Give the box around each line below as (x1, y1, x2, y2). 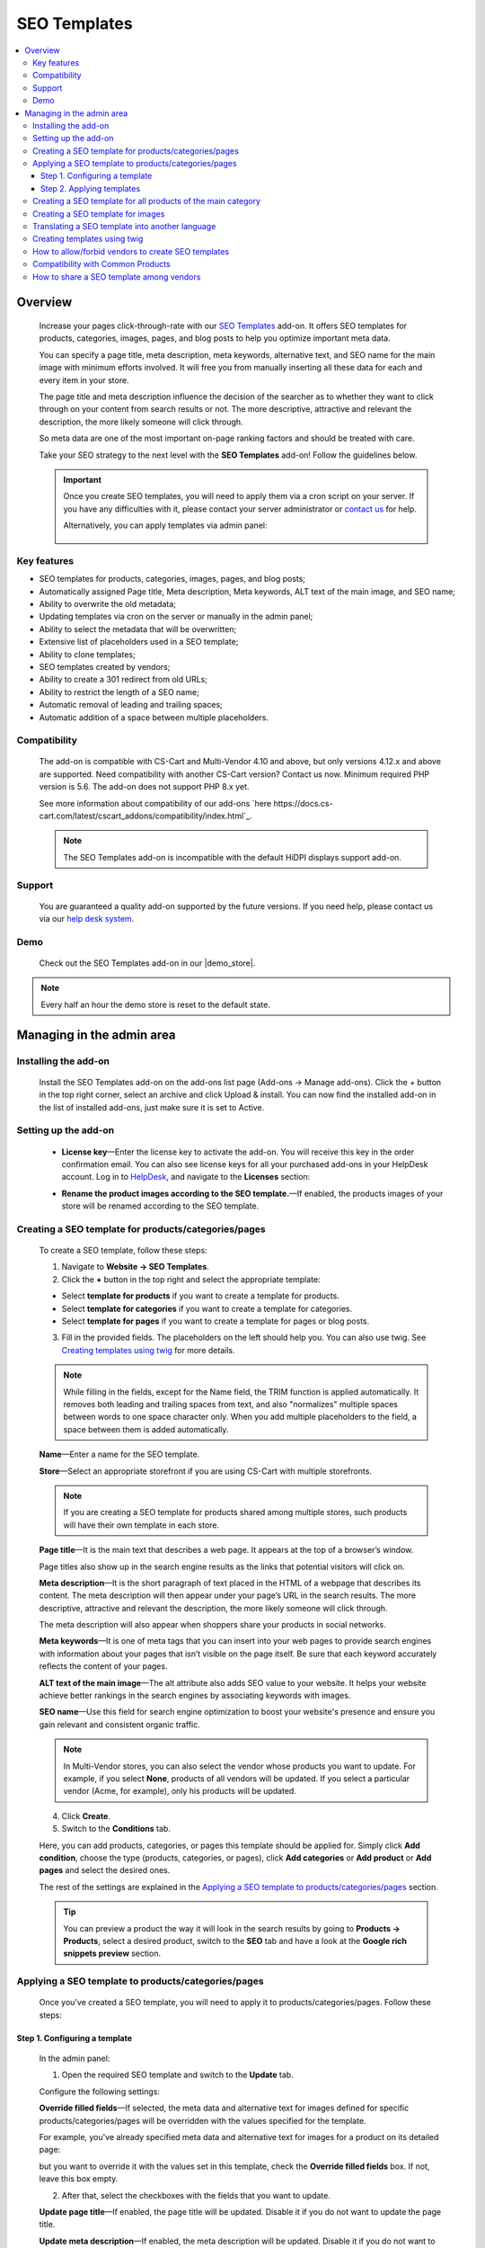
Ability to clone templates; (39, 648, 136, 660)
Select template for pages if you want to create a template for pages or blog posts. (61, 1316, 370, 1326)
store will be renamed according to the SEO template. (61, 1200, 260, 1211)
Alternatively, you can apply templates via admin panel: (63, 520, 268, 531)
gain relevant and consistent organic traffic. (39, 1718, 201, 1730)
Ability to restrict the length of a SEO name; (39, 686, 199, 697)
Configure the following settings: (39, 2086, 161, 2097)
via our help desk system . (39, 914, 135, 924)
